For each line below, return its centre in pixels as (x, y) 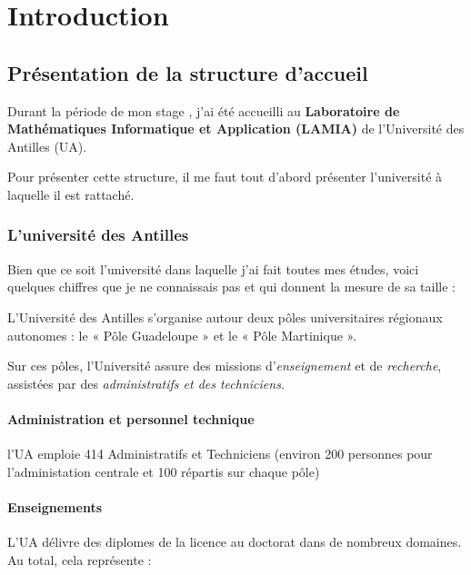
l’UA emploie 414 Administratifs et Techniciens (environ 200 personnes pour (220, 454)
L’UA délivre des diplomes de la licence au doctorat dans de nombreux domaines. (235, 542)
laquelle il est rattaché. (71, 194)
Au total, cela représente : (80, 559)
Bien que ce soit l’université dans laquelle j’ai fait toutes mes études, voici (213, 268)
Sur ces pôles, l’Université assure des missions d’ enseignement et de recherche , (225, 366)
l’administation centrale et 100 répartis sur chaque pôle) (164, 471)
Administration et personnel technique (131, 418)
